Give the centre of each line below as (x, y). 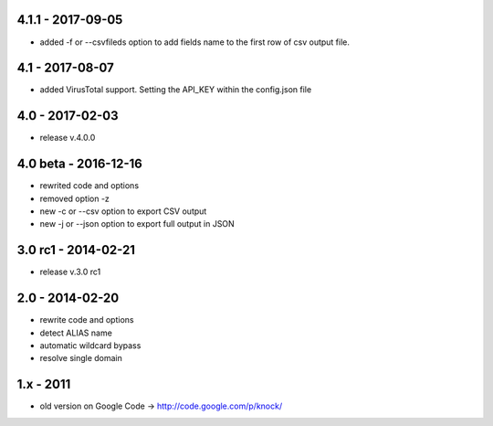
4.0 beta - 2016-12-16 (80, 164)
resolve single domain (81, 358)
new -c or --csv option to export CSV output (123, 211)
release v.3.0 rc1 (70, 272)
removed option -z (74, 198)
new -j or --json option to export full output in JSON (137, 224)
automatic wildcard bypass (90, 346)
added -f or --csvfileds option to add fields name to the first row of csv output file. (195, 42)
